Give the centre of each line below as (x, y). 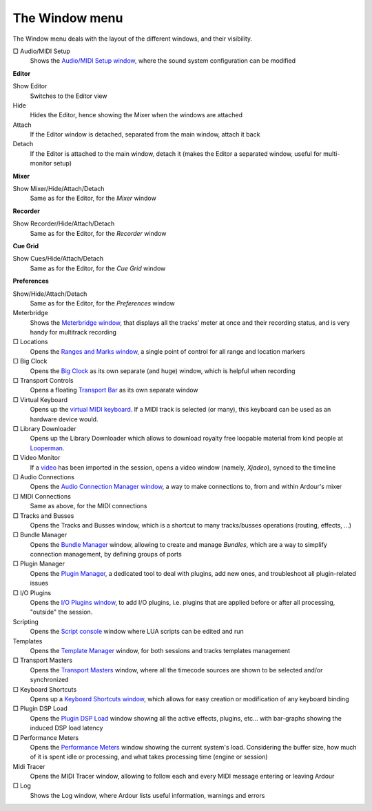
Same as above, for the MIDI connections (89, 506)
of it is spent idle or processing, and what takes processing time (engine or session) (149, 757)
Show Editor (30, 86)
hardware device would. (64, 419)
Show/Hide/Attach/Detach (50, 294)
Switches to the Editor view (69, 96)
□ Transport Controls (43, 381)
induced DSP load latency (66, 728)
